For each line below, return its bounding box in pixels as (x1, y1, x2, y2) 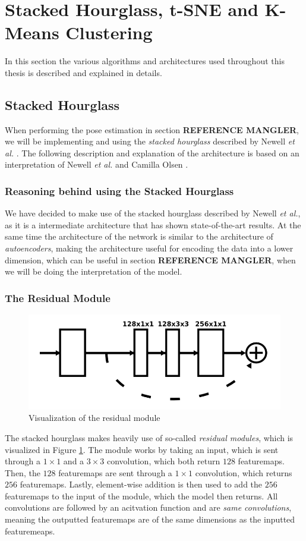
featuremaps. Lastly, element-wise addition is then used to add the (20, 478, 263, 490)
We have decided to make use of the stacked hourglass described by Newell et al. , (5, 207, 301, 219)
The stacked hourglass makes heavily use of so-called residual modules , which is (5, 431, 294, 444)
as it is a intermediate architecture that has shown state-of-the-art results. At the (5, 218, 301, 231)
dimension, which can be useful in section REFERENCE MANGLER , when (5, 253, 296, 266)
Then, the (5, 466, 40, 479)
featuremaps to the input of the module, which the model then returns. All (5, 489, 278, 502)
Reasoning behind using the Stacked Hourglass (5, 184, 234, 198)
